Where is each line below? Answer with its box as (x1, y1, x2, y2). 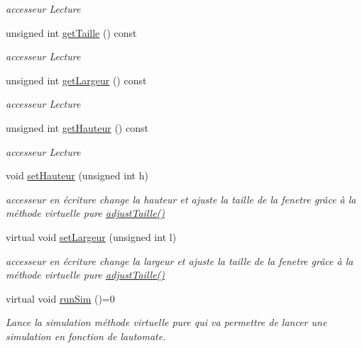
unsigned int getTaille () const (6, 25, 137, 40)
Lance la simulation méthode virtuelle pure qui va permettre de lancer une (6, 315, 327, 330)
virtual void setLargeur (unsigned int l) (6, 229, 177, 244)
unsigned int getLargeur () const (6, 72, 147, 87)
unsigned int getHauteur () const (6, 120, 148, 135)
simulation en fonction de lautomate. (6, 328, 166, 343)
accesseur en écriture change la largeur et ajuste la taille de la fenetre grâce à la (6, 253, 353, 268)
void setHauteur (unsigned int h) (6, 168, 148, 183)
